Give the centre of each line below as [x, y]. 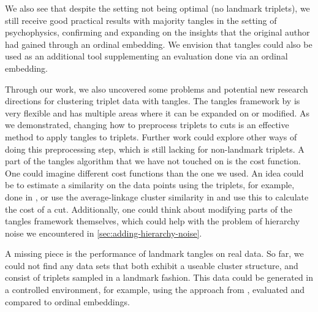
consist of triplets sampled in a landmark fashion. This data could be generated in [159, 277]
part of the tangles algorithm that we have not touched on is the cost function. [153, 161]
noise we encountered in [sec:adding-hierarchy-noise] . [104, 233]
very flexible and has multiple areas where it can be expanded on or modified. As [157, 112]
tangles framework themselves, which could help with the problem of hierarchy [153, 221]
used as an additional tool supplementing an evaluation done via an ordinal [146, 56]
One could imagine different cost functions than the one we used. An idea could [154, 173]
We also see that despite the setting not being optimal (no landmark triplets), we [157, 8]
